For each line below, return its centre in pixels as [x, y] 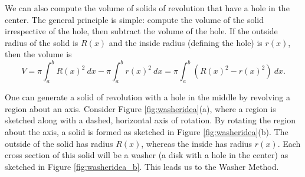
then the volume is [38, 54]
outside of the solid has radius [59, 143]
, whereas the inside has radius [197, 143]
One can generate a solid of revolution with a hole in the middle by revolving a [147, 97]
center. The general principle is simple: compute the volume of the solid [134, 19]
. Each [289, 143]
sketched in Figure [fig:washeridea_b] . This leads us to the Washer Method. [142, 166]
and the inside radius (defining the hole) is [186, 42]
